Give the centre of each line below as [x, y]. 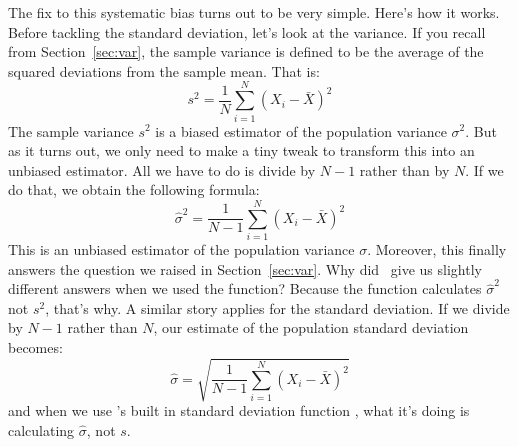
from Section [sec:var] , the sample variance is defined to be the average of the [246, 51]
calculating [41, 429]
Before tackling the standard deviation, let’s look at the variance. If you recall [247, 31]
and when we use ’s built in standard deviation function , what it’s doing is [239, 410]
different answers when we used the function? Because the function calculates [245, 288]
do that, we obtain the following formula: [134, 189]
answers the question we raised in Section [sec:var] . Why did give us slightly [245, 268]
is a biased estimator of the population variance [301, 130]
